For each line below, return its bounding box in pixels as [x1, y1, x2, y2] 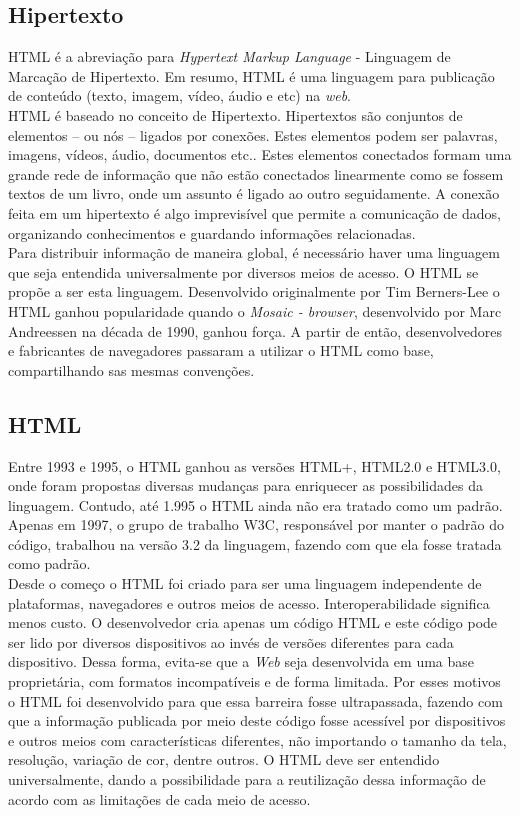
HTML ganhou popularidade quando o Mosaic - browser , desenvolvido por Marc [8, 300, 502, 321]
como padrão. [8, 553, 91, 574]
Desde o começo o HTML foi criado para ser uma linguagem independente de [8, 573, 482, 594]
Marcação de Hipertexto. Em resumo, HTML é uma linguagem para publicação [8, 65, 495, 86]
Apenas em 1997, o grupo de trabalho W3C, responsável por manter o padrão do [8, 514, 504, 535]
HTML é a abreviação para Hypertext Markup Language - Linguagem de [8, 46, 451, 67]
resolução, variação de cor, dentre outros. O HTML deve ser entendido [8, 749, 440, 770]
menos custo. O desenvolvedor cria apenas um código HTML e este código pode [8, 612, 498, 633]
